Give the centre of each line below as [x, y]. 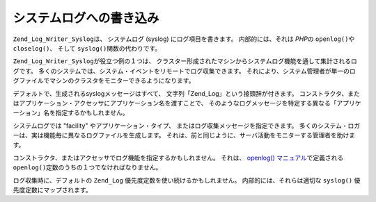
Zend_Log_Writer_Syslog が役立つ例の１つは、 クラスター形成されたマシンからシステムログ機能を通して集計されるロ [185, 61]
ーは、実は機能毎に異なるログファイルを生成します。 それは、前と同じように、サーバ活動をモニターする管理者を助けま [184, 135]
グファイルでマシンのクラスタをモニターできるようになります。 [104, 81]
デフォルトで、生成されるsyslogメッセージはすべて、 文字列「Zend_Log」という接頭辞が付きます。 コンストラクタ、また [186, 93]
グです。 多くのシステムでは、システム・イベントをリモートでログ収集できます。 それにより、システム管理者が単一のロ [184, 71]
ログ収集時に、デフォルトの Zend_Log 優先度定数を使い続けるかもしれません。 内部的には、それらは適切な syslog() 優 [187, 180]
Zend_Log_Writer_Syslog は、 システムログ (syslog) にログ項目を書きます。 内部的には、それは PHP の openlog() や [184, 39]
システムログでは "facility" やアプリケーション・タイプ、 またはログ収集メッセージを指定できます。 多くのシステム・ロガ [187, 126]
